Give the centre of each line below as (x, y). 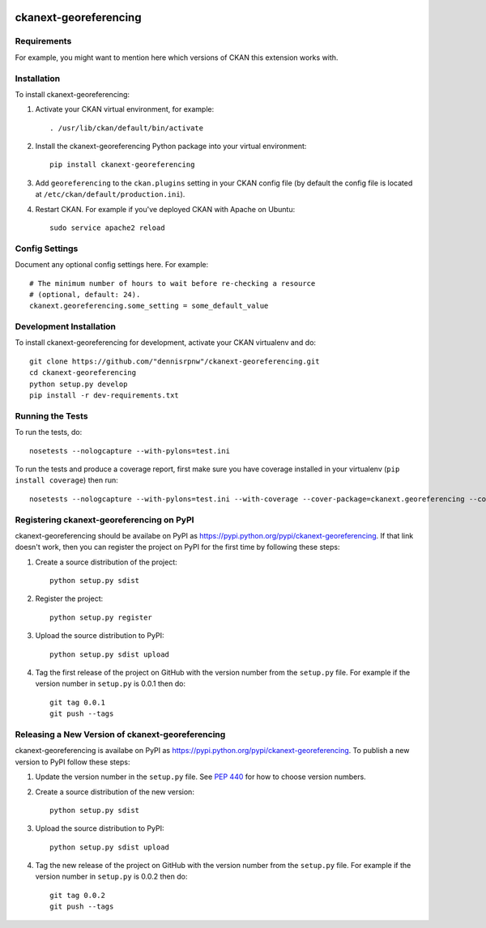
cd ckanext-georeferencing (83, 373)
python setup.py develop (79, 384)
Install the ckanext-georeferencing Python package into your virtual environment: (171, 147)
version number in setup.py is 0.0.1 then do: (111, 683)
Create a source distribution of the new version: (115, 792)
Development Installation (66, 326)
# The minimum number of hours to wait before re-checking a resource (173, 283)
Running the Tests (51, 415)
